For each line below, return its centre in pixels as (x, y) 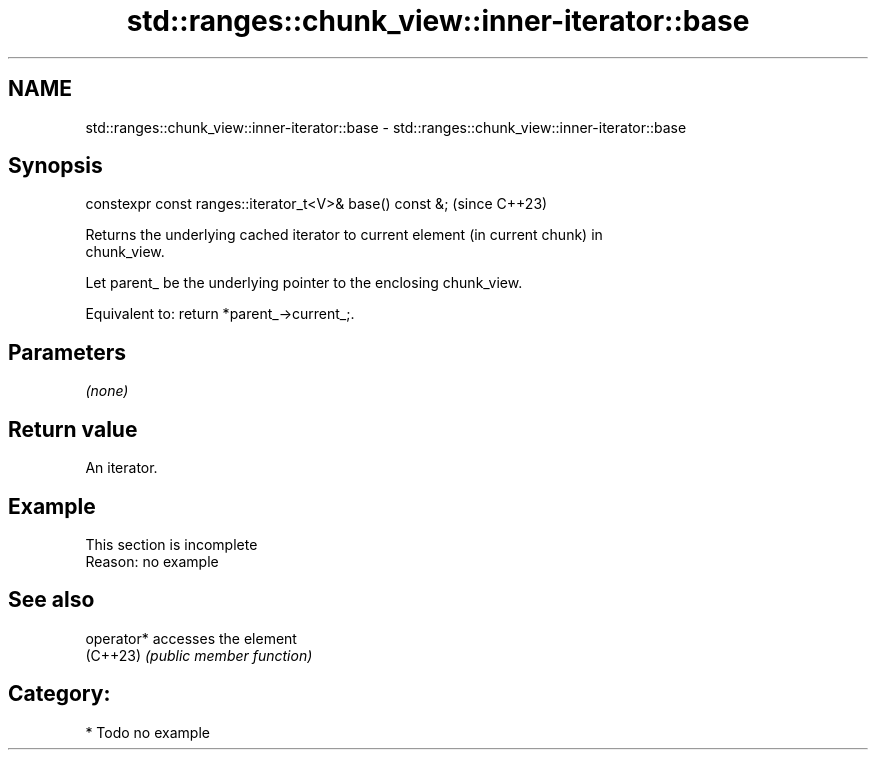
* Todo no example (147, 732)
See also (51, 600)
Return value (73, 429)
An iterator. (121, 468)
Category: (59, 694)
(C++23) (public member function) (199, 655)
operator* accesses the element (191, 638)
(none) (107, 391)
